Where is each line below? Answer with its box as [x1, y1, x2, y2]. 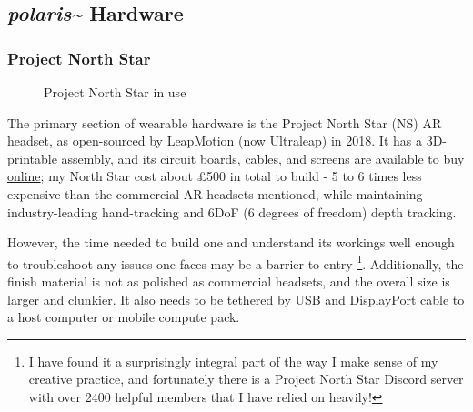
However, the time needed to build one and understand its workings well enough [7, 233, 455, 252]
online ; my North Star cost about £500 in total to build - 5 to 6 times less [7, 166, 422, 186]
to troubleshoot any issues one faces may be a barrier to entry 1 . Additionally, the [7, 251, 464, 273]
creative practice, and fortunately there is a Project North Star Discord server [28, 369, 464, 388]
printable [7, 148, 57, 167]
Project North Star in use [44, 83, 186, 101]
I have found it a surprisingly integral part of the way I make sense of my [28, 351, 438, 370]
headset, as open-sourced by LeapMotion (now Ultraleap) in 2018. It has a [7, 131, 422, 150]
